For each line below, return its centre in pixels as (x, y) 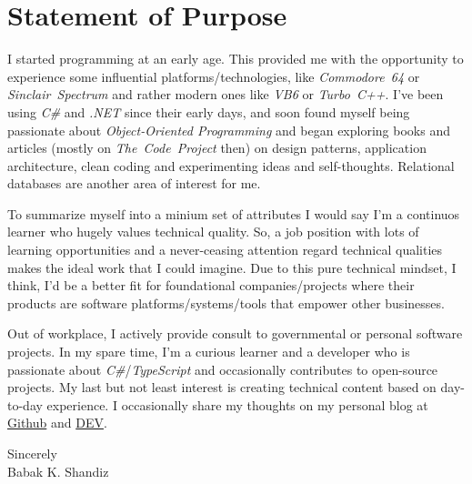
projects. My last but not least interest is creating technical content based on (222, 387)
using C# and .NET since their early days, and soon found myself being (209, 111)
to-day (25, 404)
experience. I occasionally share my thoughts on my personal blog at (237, 404)
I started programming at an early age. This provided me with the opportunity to (236, 59)
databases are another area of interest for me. (134, 183)
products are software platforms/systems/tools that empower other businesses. (226, 302)
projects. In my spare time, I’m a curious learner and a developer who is (209, 352)
